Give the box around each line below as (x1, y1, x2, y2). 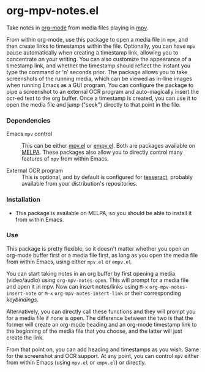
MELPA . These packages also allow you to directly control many (21, 148, 183, 156)
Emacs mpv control (6, 130, 53, 138)
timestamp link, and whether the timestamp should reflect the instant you (6, 62, 191, 69)
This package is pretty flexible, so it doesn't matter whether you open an (6, 245, 190, 252)
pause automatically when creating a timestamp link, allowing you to (6, 48, 179, 56)
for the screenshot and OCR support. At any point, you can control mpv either (6, 352, 199, 359)
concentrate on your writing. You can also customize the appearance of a (6, 55, 192, 63)
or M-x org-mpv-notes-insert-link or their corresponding (37, 289, 182, 297)
